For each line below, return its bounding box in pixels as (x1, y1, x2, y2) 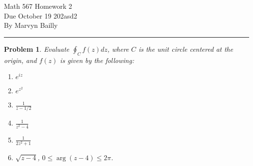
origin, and (4, 55, 37, 65)
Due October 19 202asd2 (4, 10, 77, 21)
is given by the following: (60, 55, 134, 65)
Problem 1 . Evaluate (4, 43, 70, 54)
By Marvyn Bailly (4, 20, 58, 30)
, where (107, 43, 129, 54)
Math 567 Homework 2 (4, 1, 72, 11)
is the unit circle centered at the (138, 43, 233, 54)
